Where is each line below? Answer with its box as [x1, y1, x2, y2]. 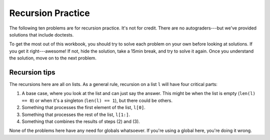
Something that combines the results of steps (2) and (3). [21, 118, 140, 124]
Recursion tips [9, 68, 55, 76]
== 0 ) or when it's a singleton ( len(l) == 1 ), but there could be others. [21, 97, 172, 103]
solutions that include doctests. [9, 31, 74, 37]
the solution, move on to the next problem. [9, 55, 97, 61]
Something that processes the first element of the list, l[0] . [21, 104, 146, 110]
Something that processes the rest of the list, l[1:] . [21, 111, 130, 117]
